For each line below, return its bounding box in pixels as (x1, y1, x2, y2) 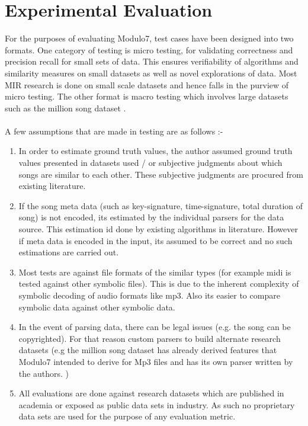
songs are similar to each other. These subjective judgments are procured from (18, 168, 303, 180)
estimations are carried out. (18, 246, 119, 258)
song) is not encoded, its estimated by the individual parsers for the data (18, 211, 284, 223)
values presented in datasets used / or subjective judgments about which (18, 156, 283, 169)
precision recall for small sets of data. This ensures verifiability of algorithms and (5, 55, 299, 68)
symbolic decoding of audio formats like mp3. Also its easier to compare (18, 289, 280, 301)
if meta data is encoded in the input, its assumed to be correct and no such (18, 234, 293, 246)
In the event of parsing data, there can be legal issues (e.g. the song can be (18, 321, 291, 333)
